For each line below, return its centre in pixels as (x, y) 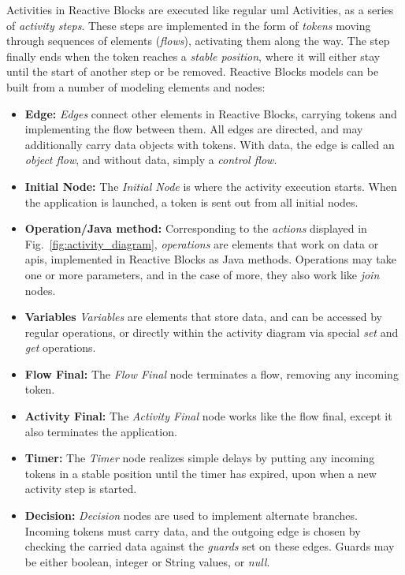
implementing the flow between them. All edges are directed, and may (194, 129)
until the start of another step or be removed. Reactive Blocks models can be (193, 71)
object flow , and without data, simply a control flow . (151, 160)
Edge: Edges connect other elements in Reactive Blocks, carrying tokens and (211, 113)
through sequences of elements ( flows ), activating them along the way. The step (198, 41)
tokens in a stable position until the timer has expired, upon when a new (201, 473)
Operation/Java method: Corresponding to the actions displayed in (196, 228)
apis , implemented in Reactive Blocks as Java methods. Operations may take (210, 259)
